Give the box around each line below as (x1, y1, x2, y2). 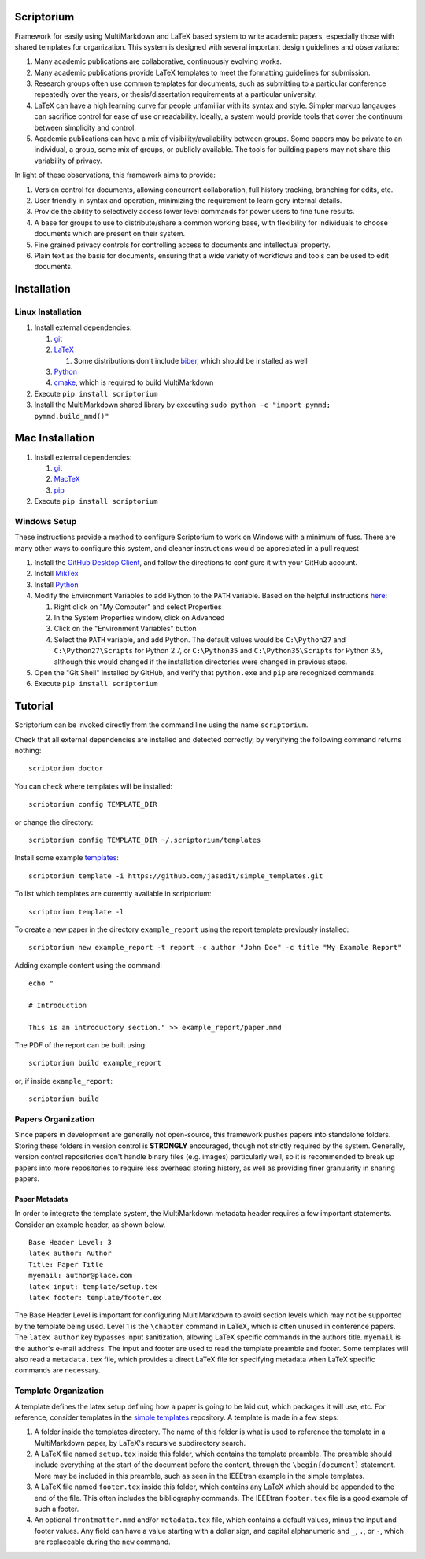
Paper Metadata (14, 1194, 68, 1203)
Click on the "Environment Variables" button (54, 624, 197, 634)
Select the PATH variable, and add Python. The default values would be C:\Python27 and (54, 634, 346, 645)
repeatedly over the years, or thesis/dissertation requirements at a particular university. (34, 90, 318, 99)
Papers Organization (14, 1114, 95, 1125)
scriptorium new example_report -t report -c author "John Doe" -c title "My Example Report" (28, 943, 402, 952)
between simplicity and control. (34, 123, 137, 132)
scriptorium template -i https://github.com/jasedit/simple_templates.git (28, 871, 323, 881)
